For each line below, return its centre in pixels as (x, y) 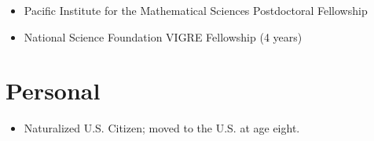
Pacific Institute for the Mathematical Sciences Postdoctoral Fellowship (196, 10)
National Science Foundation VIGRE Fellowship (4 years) (163, 36)
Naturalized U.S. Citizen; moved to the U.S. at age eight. (162, 128)
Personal (53, 90)
